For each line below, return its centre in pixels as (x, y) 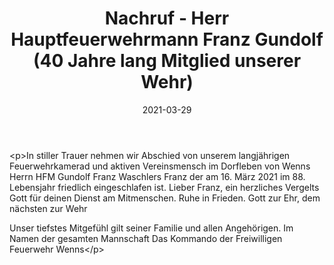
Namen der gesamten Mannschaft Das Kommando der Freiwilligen (146, 238)
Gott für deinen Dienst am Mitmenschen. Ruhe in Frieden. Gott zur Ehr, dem (165, 198)
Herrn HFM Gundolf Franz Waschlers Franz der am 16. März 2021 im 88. (157, 176)
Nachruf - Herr (167, 18)
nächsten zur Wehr (48, 208)
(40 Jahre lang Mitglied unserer (167, 61)
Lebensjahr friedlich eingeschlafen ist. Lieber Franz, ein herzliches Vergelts (164, 187)
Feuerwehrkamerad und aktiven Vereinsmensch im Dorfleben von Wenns (160, 166)
